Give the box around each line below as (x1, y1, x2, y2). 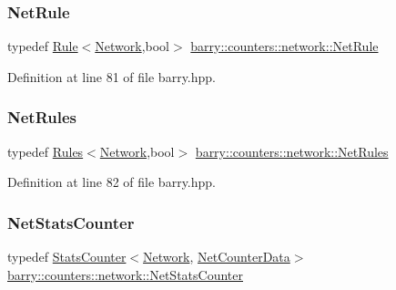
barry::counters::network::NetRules (195, 141, 389, 161)
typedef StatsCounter (7, 247, 127, 266)
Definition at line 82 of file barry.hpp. (7, 172, 216, 192)
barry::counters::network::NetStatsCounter (7, 264, 243, 284)
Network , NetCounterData (143, 247, 290, 266)
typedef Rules (7, 141, 84, 161)
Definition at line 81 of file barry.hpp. (7, 67, 216, 86)
